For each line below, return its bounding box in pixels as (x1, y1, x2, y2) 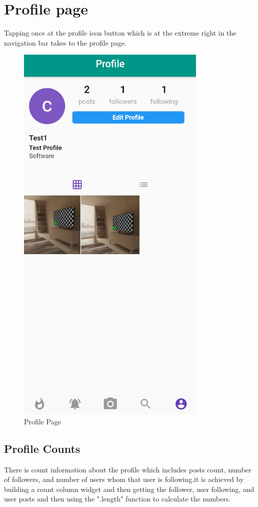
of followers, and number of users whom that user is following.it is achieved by (4, 474, 244, 484)
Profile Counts (4, 440, 80, 456)
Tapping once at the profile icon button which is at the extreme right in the (4, 28, 236, 38)
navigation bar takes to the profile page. (4, 37, 127, 48)
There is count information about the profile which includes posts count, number (4, 464, 251, 474)
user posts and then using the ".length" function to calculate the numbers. (4, 493, 231, 504)
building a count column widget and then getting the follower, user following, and (4, 483, 254, 494)
